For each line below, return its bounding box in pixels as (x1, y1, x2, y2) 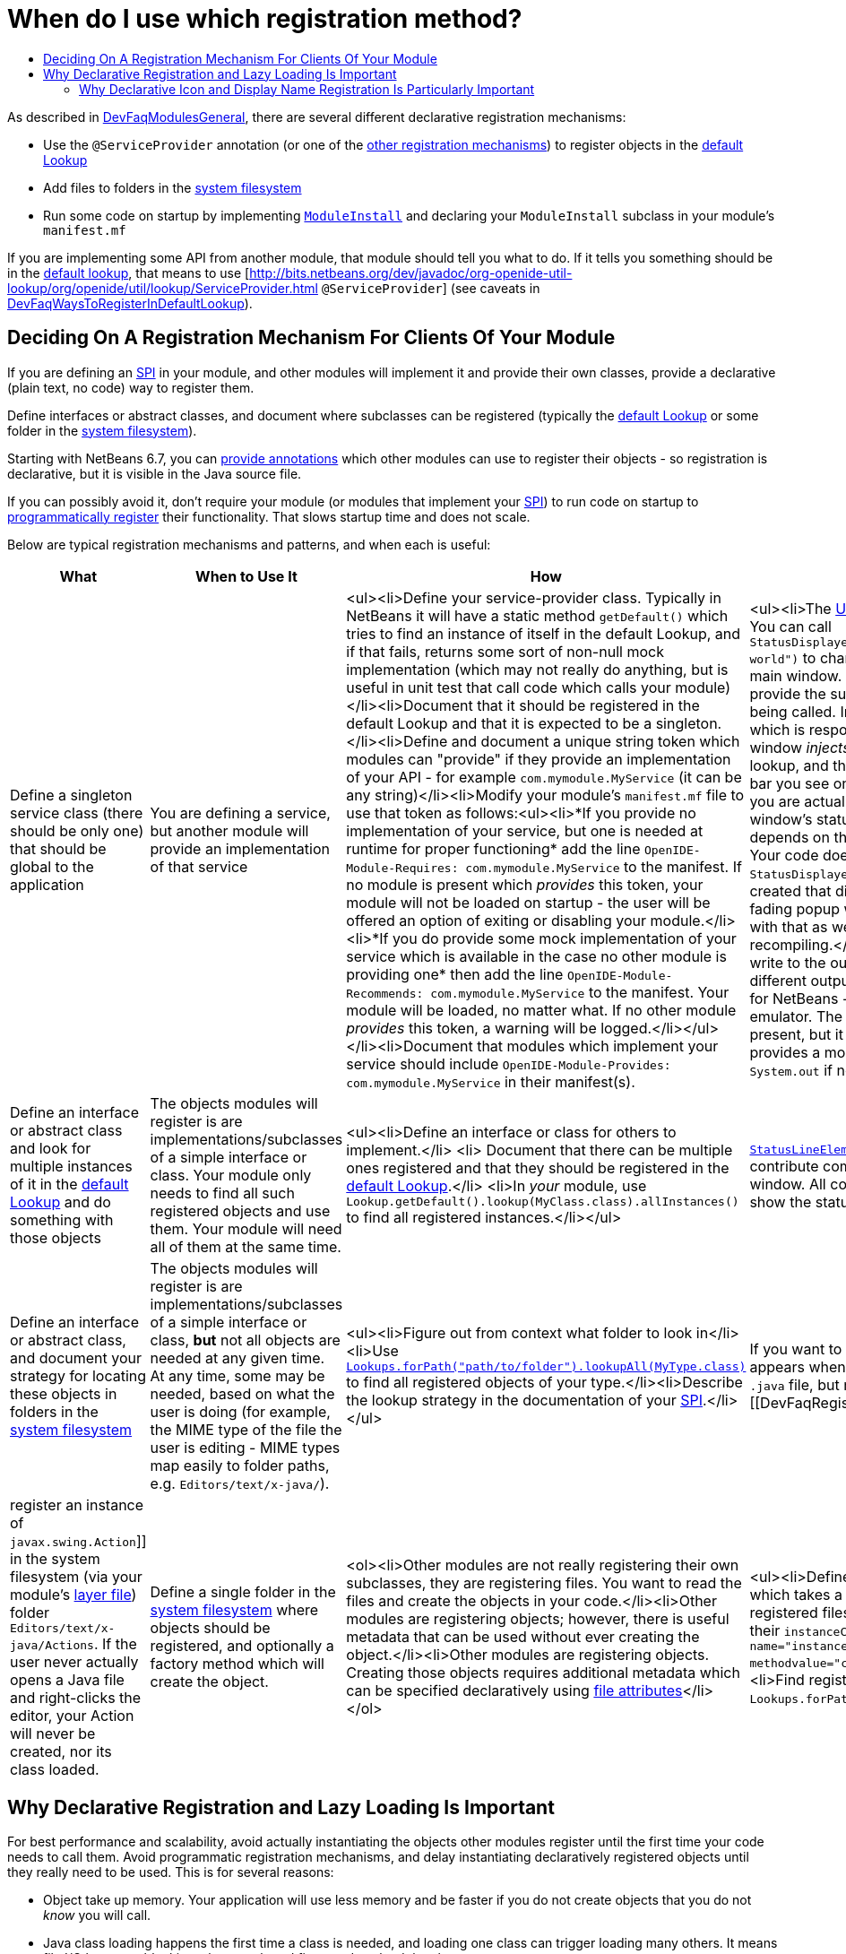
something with (10, 1210, 114, 1229)
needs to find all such (150, 1183, 295, 1202)
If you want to (749, 1339, 842, 1358)
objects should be (150, 1619, 271, 1638)
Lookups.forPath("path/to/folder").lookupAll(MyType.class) (346, 1360, 747, 1374)
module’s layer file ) (10, 1585, 137, 1604)
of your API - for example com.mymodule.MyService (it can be (346, 767, 742, 786)
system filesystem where (150, 1601, 319, 1620)
